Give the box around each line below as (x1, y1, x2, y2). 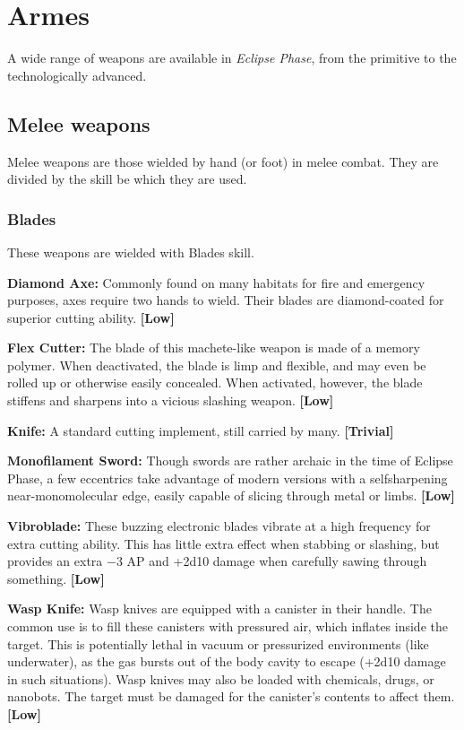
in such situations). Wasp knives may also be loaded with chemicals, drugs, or (7, 669, 434, 688)
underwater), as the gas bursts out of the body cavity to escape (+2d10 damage (7, 652, 446, 671)
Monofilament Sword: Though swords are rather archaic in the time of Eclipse (7, 451, 453, 470)
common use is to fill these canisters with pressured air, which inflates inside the (7, 617, 448, 636)
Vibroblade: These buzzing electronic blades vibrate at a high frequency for (7, 517, 431, 535)
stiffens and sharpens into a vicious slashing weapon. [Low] (7, 391, 334, 410)
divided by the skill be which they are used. (7, 169, 247, 188)
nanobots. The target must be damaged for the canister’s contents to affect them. (7, 687, 455, 706)
